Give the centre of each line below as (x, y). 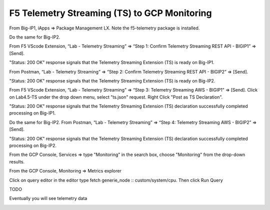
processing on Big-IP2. (33, 145)
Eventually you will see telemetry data (48, 198)
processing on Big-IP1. (32, 113)
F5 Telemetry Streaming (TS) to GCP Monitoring (110, 13)
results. (17, 161)
